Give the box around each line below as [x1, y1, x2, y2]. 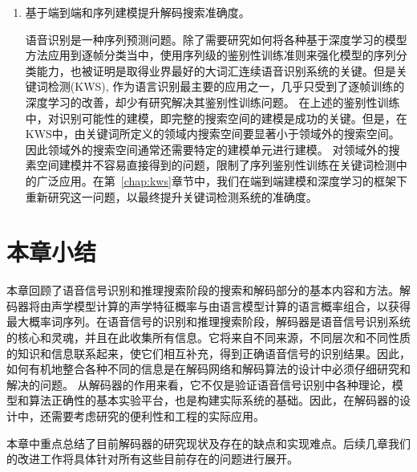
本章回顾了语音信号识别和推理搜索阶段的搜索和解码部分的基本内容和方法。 [6, 282, 399, 299]
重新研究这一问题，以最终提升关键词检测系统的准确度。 [25, 188, 318, 205]
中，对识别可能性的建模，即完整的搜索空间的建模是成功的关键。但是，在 [25, 109, 407, 126]
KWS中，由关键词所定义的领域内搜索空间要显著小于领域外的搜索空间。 [25, 125, 400, 142]
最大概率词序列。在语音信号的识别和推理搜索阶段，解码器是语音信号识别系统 [6, 313, 411, 330]
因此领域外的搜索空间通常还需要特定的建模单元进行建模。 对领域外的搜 [25, 140, 400, 157]
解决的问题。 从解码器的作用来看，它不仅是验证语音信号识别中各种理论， [6, 376, 392, 393]
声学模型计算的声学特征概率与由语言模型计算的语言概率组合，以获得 [51, 297, 411, 314]
